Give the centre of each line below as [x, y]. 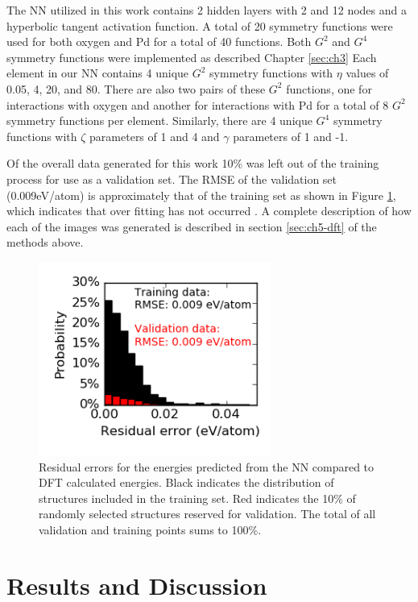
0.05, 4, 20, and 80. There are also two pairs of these [136, 88]
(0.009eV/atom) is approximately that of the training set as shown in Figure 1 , [201, 195]
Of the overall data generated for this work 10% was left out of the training [193, 163]
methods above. [45, 242]
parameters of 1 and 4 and [155, 136]
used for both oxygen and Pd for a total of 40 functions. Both [159, 42]
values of [367, 73]
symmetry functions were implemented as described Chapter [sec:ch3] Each [192, 57]
